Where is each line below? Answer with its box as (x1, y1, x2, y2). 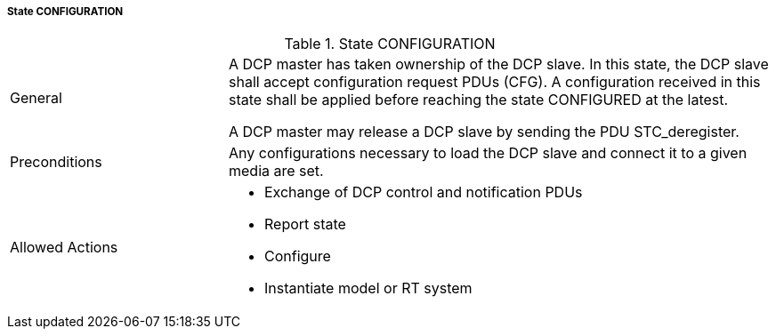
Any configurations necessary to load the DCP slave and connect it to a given (228, 144, 748, 163)
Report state (263, 215, 346, 234)
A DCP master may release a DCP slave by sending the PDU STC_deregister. (228, 123, 740, 141)
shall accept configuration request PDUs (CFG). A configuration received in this (228, 73, 761, 92)
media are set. (228, 162, 324, 180)
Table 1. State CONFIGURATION (284, 35, 496, 53)
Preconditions (10, 153, 102, 172)
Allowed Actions (10, 238, 118, 257)
